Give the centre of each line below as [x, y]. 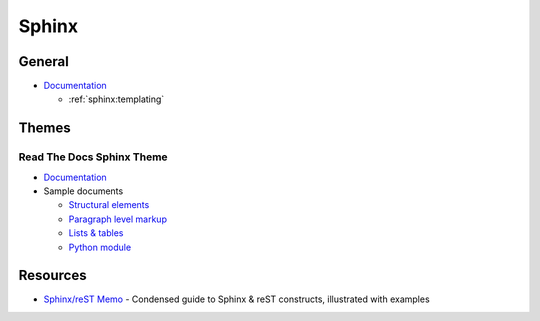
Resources [52, 275]
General [44, 61]
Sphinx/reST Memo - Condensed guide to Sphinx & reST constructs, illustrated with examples [236, 299]
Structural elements [109, 205]
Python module [100, 247]
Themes [45, 128]
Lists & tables [96, 233]
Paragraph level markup [117, 219]
